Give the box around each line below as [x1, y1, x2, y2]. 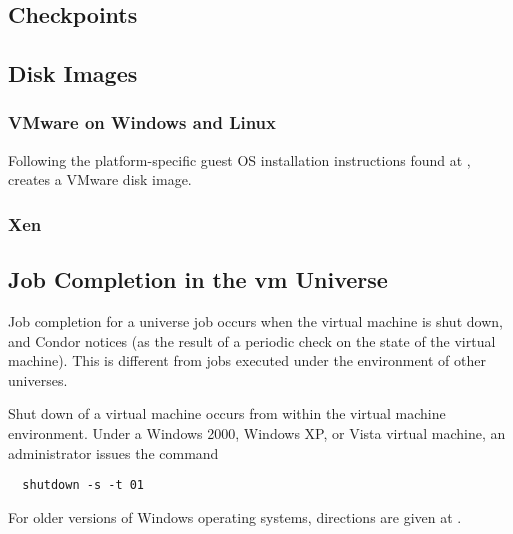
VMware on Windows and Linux [8, 110, 276, 135]
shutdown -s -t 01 [22, 478, 145, 493]
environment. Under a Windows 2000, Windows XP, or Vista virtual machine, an [8, 422, 506, 443]
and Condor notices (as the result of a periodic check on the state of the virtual [8, 330, 496, 351]
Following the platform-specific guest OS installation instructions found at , [8, 149, 471, 170]
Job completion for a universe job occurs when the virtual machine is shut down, [8, 311, 503, 332]
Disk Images [8, 58, 138, 89]
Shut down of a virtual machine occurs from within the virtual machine [8, 403, 446, 424]
